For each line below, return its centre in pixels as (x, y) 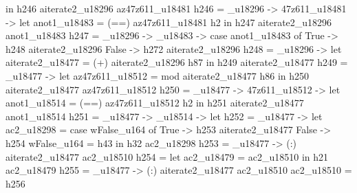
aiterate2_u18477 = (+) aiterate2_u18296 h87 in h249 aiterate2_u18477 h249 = (177, 62)
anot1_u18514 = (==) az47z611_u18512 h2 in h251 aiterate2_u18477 (155, 103)
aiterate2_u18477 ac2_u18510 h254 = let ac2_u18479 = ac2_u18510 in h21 (167, 156)
